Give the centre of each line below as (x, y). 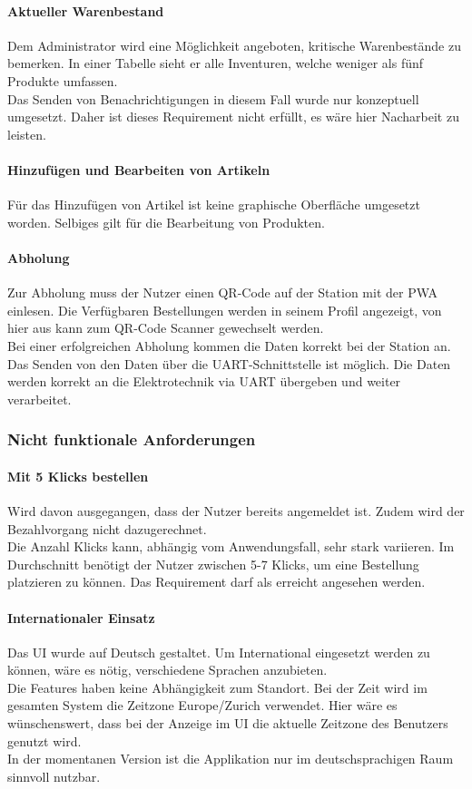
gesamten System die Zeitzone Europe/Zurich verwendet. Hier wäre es (202, 705)
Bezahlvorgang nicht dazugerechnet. (107, 528)
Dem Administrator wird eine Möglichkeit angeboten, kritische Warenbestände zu (234, 45)
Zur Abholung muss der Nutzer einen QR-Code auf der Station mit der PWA (223, 292)
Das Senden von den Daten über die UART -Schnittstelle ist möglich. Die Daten (229, 363)
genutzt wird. (44, 740)
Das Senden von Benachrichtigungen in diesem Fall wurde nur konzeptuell (213, 98)
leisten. (27, 134)
